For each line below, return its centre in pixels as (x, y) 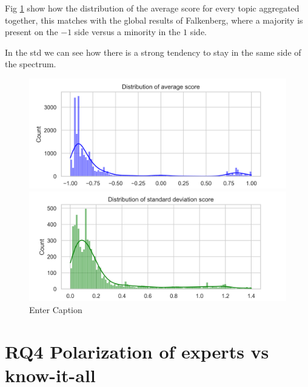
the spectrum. (31, 64)
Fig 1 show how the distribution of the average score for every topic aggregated (152, 8)
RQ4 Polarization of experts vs (137, 351)
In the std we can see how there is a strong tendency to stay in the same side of (153, 52)
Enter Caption (56, 309)
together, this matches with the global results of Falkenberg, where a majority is (154, 20)
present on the (32, 32)
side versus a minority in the (127, 32)
